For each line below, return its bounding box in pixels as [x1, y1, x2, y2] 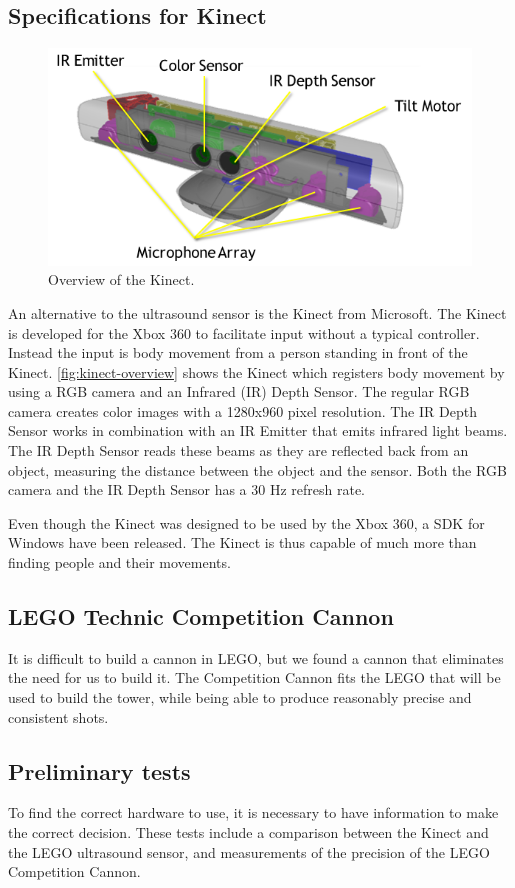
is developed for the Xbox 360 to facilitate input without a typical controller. [8, 322, 480, 343]
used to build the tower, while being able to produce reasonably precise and [8, 687, 472, 708]
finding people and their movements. [8, 552, 231, 573]
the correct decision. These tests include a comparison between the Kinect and [8, 822, 489, 842]
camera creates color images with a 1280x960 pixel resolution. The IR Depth [8, 400, 477, 421]
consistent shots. [8, 706, 109, 727]
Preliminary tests [8, 755, 191, 786]
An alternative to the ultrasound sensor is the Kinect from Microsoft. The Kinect [8, 302, 507, 323]
